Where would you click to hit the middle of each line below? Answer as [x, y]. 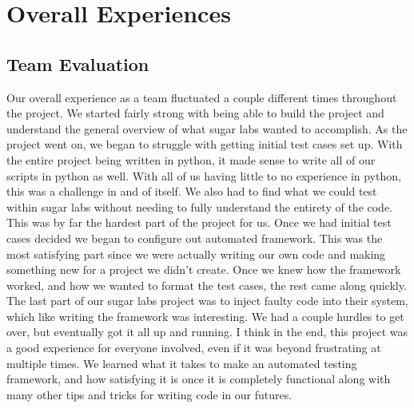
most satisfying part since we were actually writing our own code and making [196, 254]
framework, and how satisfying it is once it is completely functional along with [199, 379]
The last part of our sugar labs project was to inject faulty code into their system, [207, 301]
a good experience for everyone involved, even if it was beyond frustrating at [194, 348]
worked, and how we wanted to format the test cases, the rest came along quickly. [207, 285]
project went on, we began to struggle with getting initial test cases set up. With [205, 144]
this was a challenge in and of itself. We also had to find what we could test [192, 191]
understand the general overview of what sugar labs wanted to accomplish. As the [207, 128]
